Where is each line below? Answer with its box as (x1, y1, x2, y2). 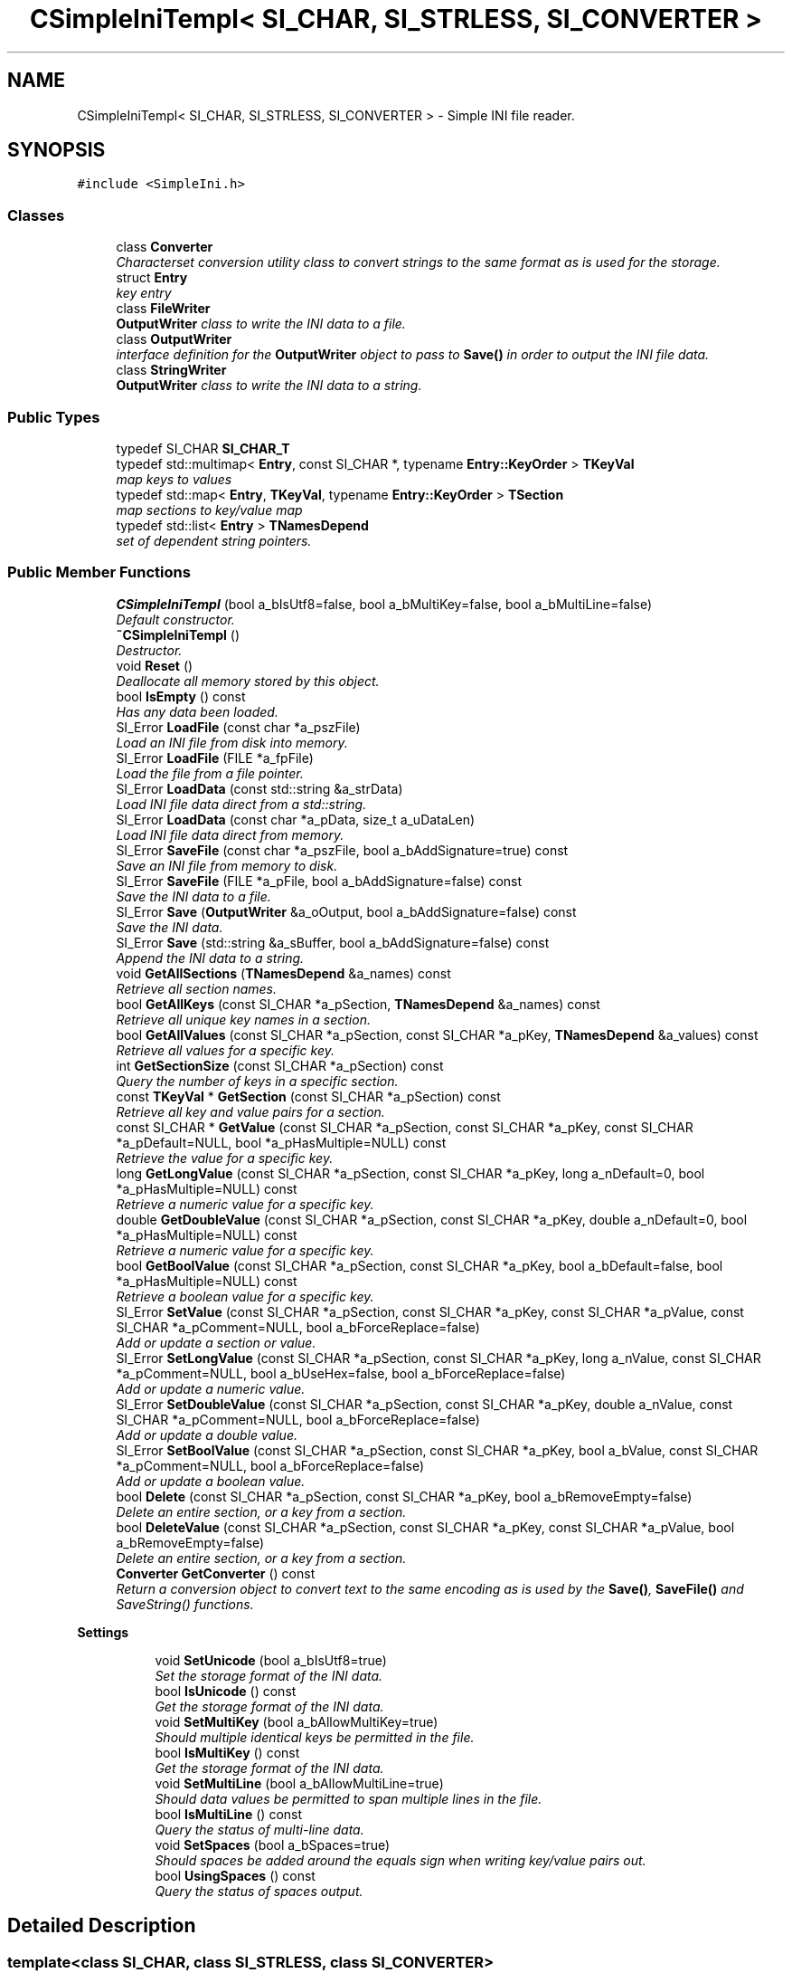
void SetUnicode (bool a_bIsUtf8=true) (155, 1652, 387, 1668)
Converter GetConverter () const (116, 1565, 316, 1581)
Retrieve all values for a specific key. (116, 1042, 335, 1058)
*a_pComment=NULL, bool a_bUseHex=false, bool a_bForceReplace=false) (116, 1365, 566, 1381)
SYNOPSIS (7, 138, 106, 162)
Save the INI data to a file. (116, 888, 271, 904)
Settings (77, 1624, 129, 1640)
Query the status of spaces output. (155, 1882, 363, 1899)
